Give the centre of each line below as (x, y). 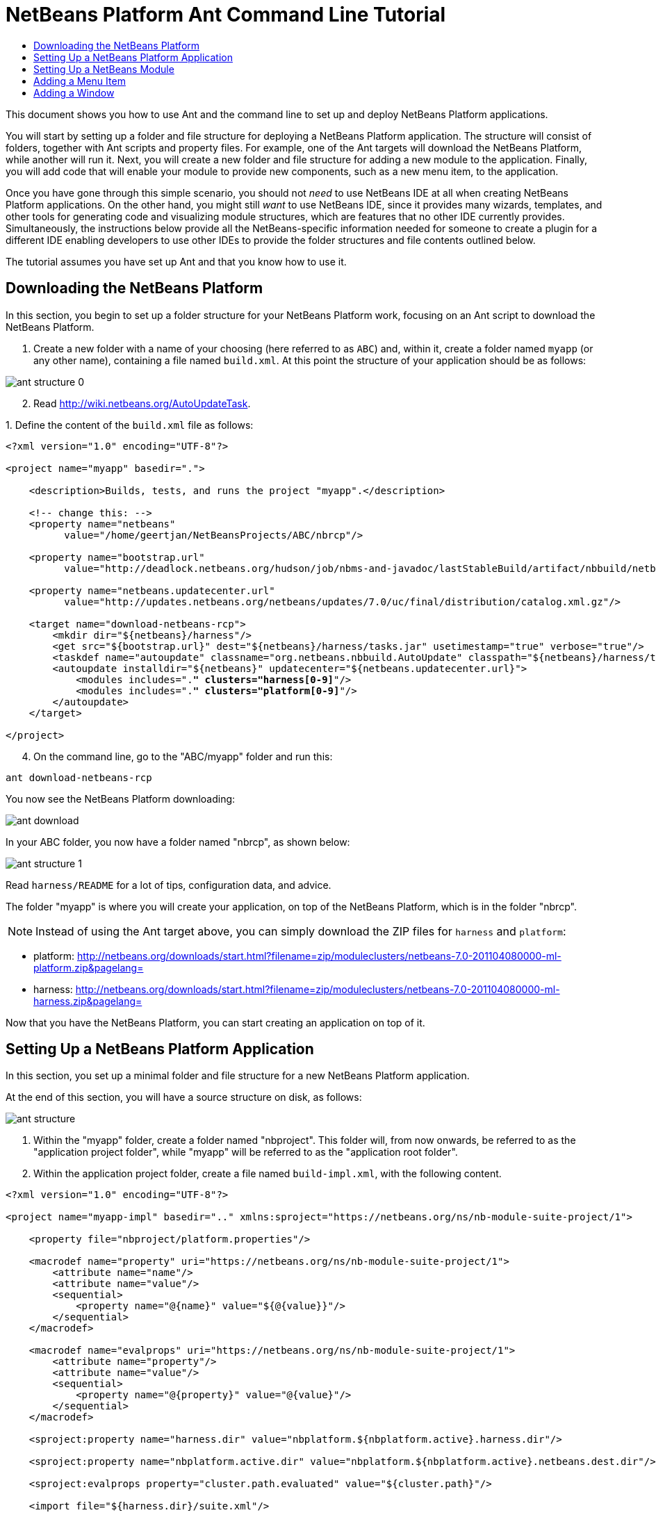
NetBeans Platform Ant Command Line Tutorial (226, 15)
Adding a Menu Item (80, 81)
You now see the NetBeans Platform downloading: (121, 799)
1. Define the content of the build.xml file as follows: (130, 425)
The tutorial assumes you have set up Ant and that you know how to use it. (176, 261)
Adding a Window (74, 92)
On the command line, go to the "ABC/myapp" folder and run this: (183, 756)
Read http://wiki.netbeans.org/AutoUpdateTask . (142, 403)
